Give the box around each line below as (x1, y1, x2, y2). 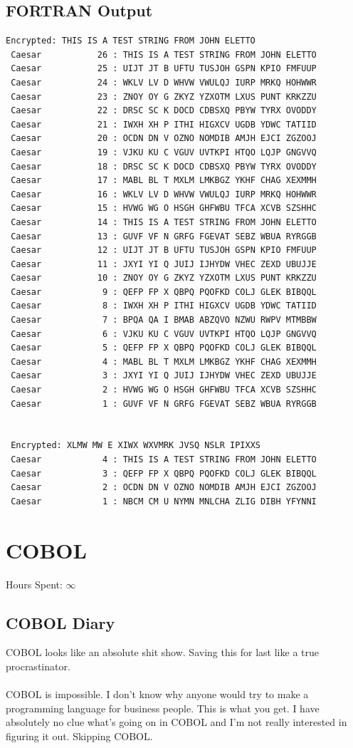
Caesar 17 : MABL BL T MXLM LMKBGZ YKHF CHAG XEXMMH (11, 175, 317, 186)
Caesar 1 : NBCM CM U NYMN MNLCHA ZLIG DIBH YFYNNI (11, 496, 317, 507)
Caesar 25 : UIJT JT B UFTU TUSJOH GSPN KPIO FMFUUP (11, 63, 317, 74)
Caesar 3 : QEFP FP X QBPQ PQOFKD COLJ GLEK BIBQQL (11, 468, 317, 479)
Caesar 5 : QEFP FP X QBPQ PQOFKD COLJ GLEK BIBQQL (11, 343, 317, 353)
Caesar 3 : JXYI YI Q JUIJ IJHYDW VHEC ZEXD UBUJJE (11, 370, 317, 381)
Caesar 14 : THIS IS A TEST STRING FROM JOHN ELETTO (11, 217, 317, 227)
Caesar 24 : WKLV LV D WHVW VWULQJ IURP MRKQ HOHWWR (11, 77, 317, 88)
